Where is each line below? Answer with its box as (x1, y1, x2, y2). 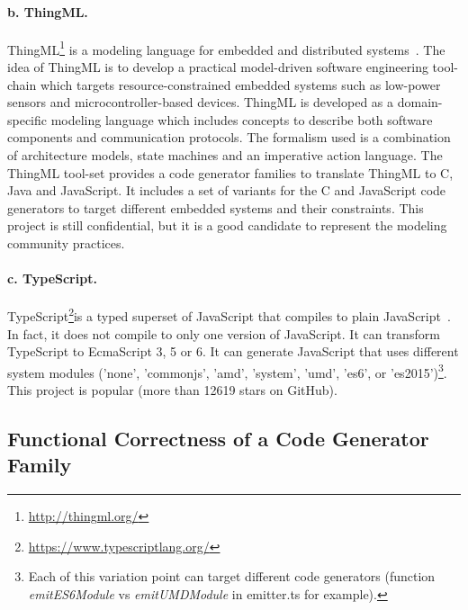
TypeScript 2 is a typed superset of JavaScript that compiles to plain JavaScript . (7, 304, 451, 326)
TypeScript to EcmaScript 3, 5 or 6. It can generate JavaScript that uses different (7, 342, 459, 361)
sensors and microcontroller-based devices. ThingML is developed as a (7, 93, 394, 112)
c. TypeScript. (7, 269, 97, 288)
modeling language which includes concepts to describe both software (50, 110, 433, 129)
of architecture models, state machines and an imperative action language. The (7, 146, 443, 165)
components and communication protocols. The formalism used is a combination (7, 128, 451, 147)
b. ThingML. (7, 2, 88, 21)
